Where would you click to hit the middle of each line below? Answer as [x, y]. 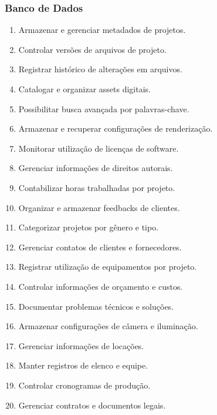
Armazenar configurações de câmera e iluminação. [108, 326]
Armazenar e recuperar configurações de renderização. [116, 128]
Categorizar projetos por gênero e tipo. [89, 227]
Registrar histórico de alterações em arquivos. [100, 69]
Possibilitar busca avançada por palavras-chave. [104, 108]
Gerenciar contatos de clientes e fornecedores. [100, 247]
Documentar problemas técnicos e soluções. [96, 306]
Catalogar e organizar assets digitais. [84, 89]
